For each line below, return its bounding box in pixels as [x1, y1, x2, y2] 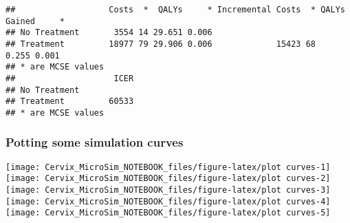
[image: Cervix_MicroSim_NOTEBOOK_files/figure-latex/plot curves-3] [6, 185, 331, 195]
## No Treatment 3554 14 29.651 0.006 [6, 28, 212, 38]
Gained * [6, 16, 65, 26]
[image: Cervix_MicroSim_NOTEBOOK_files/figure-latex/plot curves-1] [6, 162, 331, 172]
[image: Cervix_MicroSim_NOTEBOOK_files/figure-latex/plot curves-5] [6, 208, 331, 218]
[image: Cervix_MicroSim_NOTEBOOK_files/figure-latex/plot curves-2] [6, 173, 331, 184]
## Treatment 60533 [6, 96, 134, 107]
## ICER [6, 73, 134, 83]
